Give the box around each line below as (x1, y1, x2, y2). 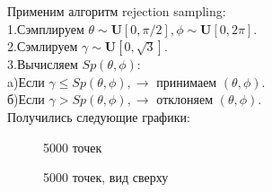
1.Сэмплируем (7, 19, 84, 38)
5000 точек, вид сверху (43, 168, 169, 187)
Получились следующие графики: (7, 107, 190, 126)
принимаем (156, 72, 217, 91)
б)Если (7, 90, 45, 109)
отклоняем (156, 90, 214, 109)
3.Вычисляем (7, 55, 78, 74)
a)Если (7, 72, 45, 91)
